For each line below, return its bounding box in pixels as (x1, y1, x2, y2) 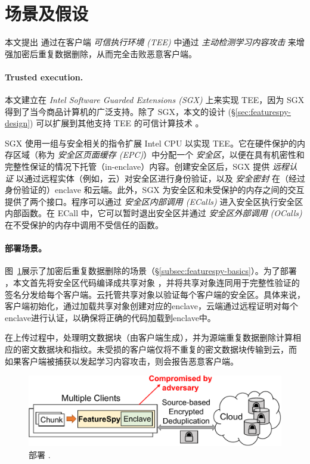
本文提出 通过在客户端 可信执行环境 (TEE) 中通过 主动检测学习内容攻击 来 (5, 36, 296, 48)
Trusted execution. (5, 70, 83, 83)
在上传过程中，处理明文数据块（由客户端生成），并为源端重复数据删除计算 (5, 331, 293, 344)
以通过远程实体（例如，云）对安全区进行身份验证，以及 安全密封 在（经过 (15, 172, 305, 184)
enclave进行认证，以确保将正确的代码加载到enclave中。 (5, 311, 216, 323)
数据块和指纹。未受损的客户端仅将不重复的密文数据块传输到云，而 (38, 343, 297, 355)
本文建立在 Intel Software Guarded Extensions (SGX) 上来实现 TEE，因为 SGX (5, 94, 305, 106)
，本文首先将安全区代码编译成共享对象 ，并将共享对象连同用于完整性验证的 (5, 276, 300, 289)
